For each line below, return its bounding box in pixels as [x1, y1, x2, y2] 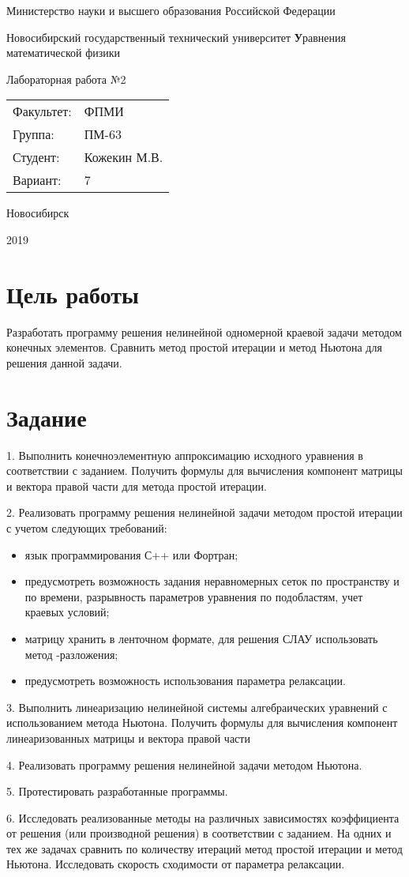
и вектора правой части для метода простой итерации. [6, 477, 267, 494]
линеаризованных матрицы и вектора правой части [6, 729, 250, 746]
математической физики [6, 44, 121, 61]
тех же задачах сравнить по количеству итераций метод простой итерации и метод [6, 840, 403, 856]
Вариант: [13, 171, 62, 190]
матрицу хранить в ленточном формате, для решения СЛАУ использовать [24, 630, 378, 646]
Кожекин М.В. [84, 148, 163, 167]
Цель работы [6, 277, 139, 310]
